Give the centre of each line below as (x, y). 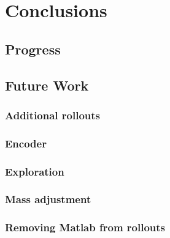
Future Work (47, 85)
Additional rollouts (53, 115)
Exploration (35, 171)
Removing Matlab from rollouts (85, 227)
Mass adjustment (48, 199)
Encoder (26, 143)
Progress (33, 49)
